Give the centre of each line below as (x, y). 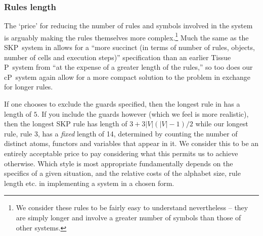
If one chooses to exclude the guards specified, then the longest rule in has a (122, 104)
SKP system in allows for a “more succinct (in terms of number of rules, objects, (129, 47)
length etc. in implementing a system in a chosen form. (89, 183)
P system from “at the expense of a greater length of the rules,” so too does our (128, 67)
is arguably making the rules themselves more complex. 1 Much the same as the (126, 36)
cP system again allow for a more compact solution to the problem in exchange (127, 77)
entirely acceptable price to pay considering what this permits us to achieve (121, 153)
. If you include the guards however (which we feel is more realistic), (143, 113)
